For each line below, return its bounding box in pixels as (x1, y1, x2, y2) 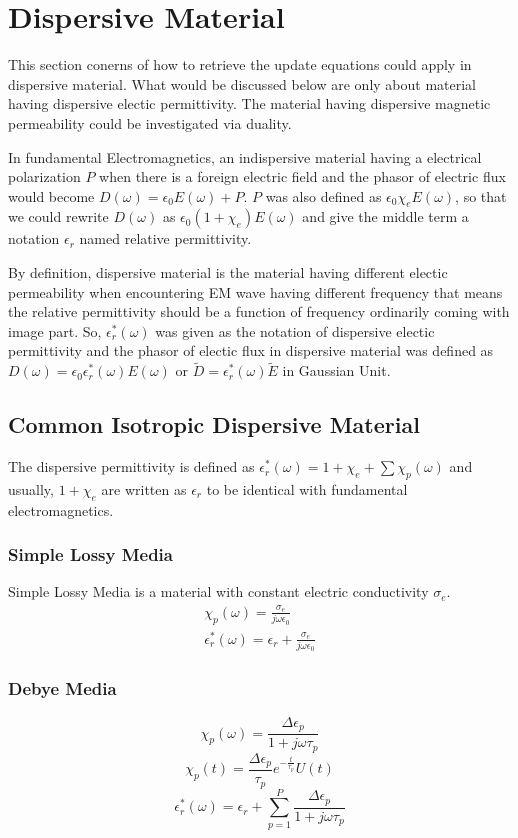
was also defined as (265, 185, 382, 206)
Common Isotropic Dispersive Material (8, 409, 420, 440)
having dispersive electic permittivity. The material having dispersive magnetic (8, 93, 491, 114)
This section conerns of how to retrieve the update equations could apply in (8, 54, 472, 75)
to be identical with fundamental (206, 478, 408, 499)
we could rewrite (8, 206, 109, 227)
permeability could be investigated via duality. (8, 112, 292, 133)
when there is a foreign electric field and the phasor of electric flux (99, 166, 506, 187)
